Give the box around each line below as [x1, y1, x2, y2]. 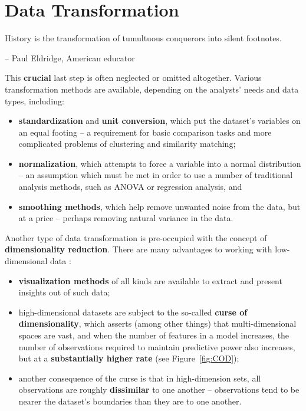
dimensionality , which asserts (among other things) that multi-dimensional [18, 317, 297, 330]
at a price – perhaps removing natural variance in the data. [18, 212, 233, 224]
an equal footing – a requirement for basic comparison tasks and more [18, 126, 272, 138]
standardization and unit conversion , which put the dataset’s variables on [18, 114, 301, 127]
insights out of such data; [18, 286, 110, 298]
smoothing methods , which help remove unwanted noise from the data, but [18, 200, 301, 212]
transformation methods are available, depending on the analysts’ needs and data [5, 83, 299, 95]
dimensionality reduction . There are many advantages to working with [5, 243, 272, 255]
